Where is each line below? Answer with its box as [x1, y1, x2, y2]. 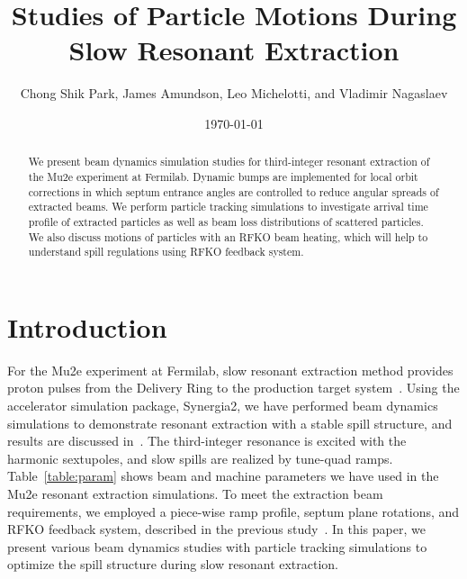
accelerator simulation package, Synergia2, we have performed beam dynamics [7, 396, 438, 415]
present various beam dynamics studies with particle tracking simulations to [7, 537, 427, 556]
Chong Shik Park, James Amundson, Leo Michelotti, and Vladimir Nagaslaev [20, 84, 448, 103]
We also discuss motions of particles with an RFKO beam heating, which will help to [28, 229, 428, 244]
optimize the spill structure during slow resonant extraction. [7, 555, 339, 574]
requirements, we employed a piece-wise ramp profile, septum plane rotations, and [7, 502, 460, 520]
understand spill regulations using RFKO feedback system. [28, 244, 304, 259]
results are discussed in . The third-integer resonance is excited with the [7, 431, 407, 450]
